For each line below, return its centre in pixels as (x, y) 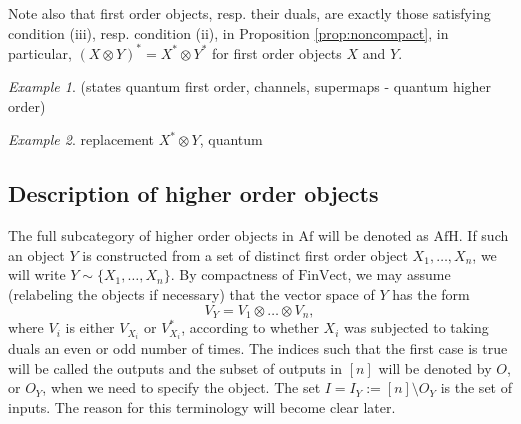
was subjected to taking (416, 327)
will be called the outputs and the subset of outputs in (175, 367)
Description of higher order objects (193, 193)
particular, (40, 52)
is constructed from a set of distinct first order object (245, 254)
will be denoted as (373, 235)
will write (37, 274)
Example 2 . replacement (81, 139)
